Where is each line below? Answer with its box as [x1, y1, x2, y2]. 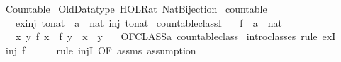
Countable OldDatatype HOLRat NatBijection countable [5, 1, 267, 15]
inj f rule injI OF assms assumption [5, 42, 196, 57]
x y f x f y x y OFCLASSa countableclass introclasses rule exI [15, 29, 336, 44]
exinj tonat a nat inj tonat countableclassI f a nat [15, 15, 282, 30]
